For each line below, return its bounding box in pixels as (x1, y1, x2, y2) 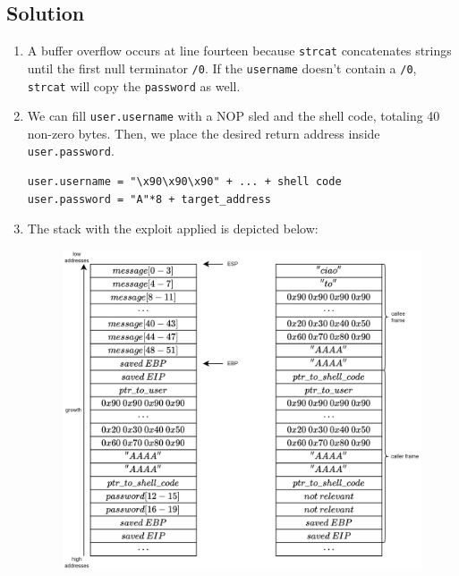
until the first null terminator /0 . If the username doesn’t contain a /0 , (27, 58, 417, 77)
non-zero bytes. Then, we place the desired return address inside (27, 123, 380, 142)
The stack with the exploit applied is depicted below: (27, 219, 319, 238)
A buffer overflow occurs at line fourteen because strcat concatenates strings (27, 41, 452, 60)
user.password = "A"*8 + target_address (27, 192, 271, 206)
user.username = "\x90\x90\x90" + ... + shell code (27, 175, 342, 189)
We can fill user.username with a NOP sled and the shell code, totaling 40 (27, 106, 440, 125)
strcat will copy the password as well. (27, 76, 241, 95)
